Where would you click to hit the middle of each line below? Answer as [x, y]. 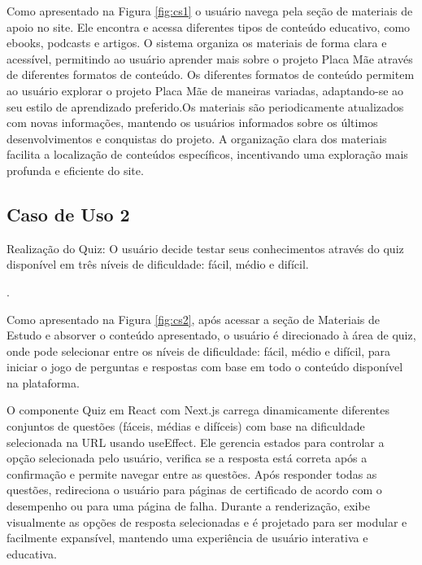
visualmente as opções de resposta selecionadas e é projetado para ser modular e [207, 521]
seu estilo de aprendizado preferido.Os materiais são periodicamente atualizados [205, 106]
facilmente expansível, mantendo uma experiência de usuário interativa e [187, 538]
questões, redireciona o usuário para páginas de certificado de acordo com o [194, 490]
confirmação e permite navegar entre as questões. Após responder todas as [192, 473]
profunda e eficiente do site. [75, 170]
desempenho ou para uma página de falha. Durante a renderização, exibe [188, 506]
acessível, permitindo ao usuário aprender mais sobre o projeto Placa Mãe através [210, 58]
